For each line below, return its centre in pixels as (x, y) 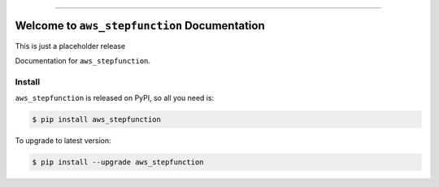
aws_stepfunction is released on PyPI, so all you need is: (115, 98)
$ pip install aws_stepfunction (97, 120)
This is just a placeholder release (70, 46)
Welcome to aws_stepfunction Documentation (140, 26)
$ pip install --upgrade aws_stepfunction (118, 162)
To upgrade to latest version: (63, 141)
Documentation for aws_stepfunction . (83, 60)
